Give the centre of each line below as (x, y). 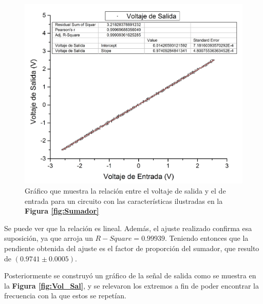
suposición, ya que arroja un (49, 238)
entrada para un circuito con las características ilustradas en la (124, 201)
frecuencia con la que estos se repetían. (65, 296)
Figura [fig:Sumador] (62, 211)
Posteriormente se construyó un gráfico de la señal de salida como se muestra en (130, 275)
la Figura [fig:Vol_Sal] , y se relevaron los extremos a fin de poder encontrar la (132, 285)
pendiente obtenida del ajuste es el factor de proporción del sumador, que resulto (132, 248)
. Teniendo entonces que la (207, 238)
